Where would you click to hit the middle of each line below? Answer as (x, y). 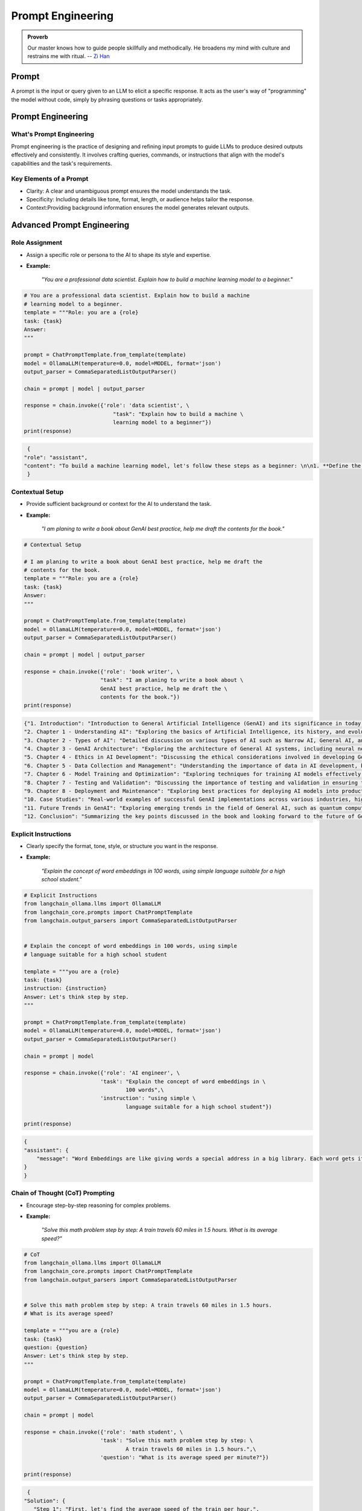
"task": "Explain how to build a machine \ (178, 414)
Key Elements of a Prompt (50, 179)
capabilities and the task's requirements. (62, 163)
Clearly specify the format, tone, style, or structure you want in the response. (122, 846)
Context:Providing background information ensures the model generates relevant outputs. (138, 208)
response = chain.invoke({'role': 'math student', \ (103, 1432)
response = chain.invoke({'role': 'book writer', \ (102, 671)
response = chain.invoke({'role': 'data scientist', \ (106, 406)
